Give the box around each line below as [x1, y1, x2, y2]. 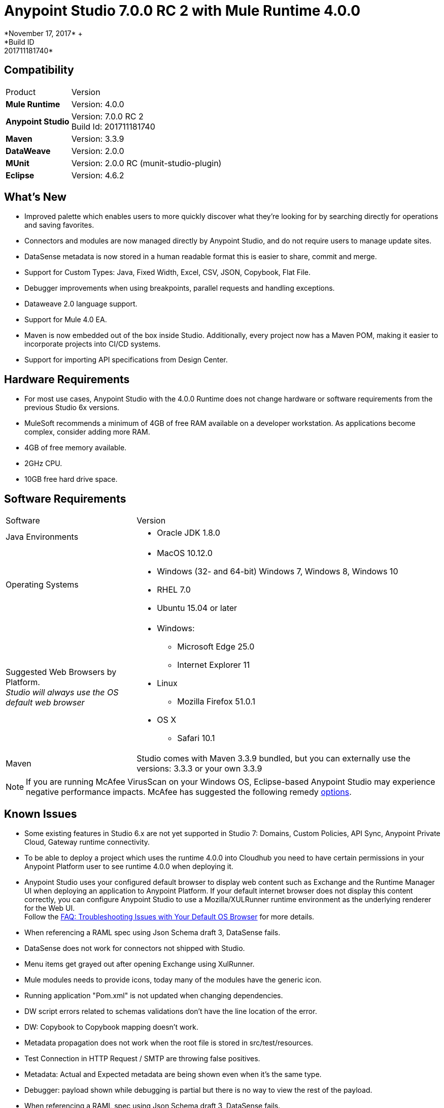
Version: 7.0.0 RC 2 [71, 111, 144, 121]
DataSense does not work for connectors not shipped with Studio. [24, 943, 245, 952]
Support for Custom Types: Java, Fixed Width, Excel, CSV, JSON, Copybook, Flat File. [24, 268, 311, 277]
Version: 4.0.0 [71, 99, 124, 109]
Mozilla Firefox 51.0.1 [177, 696, 255, 707]
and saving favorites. [24, 221, 94, 230]
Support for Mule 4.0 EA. [24, 315, 107, 324]
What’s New [4, 191, 66, 204]
